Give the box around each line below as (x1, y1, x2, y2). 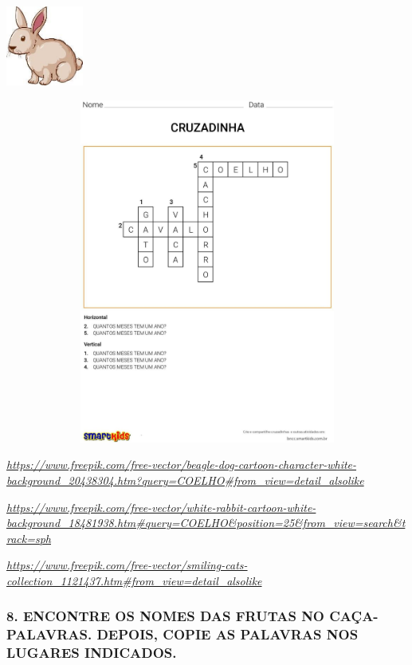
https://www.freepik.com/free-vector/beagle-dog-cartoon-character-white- (6, 456, 357, 473)
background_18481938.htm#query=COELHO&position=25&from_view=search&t (6, 514, 406, 531)
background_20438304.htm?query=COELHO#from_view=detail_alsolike (6, 471, 364, 488)
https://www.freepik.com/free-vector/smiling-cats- (6, 557, 248, 573)
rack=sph (6, 529, 51, 546)
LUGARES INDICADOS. (6, 643, 177, 663)
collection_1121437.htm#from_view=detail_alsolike (6, 572, 262, 588)
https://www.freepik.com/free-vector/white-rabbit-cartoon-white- (6, 498, 316, 515)
